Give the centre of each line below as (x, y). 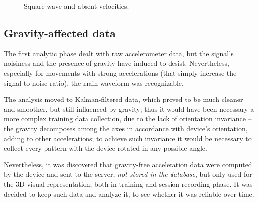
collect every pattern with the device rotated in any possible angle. (106, 148)
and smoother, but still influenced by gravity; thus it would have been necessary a (129, 109)
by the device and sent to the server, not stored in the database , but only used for (128, 174)
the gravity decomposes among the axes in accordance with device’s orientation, (126, 128)
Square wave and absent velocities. (77, 6)
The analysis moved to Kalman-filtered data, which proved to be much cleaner (124, 99)
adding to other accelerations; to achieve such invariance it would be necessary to (128, 138)
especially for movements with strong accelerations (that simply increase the (120, 73)
